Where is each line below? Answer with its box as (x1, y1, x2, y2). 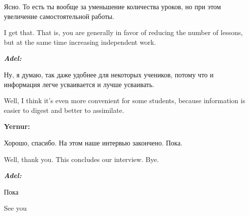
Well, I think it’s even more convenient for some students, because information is (4, 95, 246, 106)
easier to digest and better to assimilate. (4, 105, 124, 115)
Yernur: (4, 121, 30, 131)
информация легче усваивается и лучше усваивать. (4, 79, 154, 89)
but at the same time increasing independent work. (4, 36, 156, 47)
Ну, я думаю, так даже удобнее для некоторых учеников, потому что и (4, 69, 214, 79)
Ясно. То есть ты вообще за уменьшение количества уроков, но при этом (4, 1, 221, 11)
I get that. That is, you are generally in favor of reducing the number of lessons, (4, 27, 243, 37)
